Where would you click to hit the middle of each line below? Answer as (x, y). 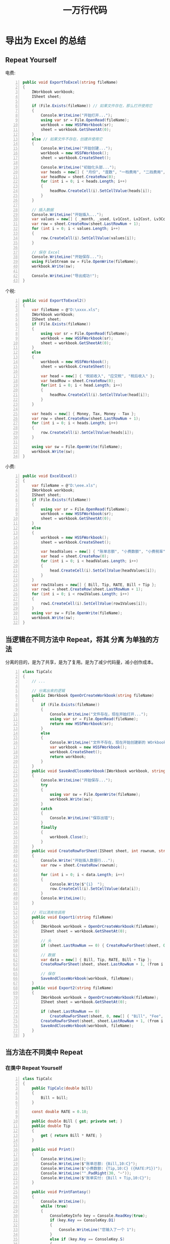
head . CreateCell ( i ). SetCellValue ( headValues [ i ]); (103, 570)
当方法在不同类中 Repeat (44, 1052)
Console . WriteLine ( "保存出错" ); (82, 818)
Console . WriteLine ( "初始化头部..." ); (78, 167)
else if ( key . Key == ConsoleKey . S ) (87, 1239)
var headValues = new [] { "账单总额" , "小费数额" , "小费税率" (103, 552)
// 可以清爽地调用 (48, 912)
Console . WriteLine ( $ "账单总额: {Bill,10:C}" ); (89, 1164)
